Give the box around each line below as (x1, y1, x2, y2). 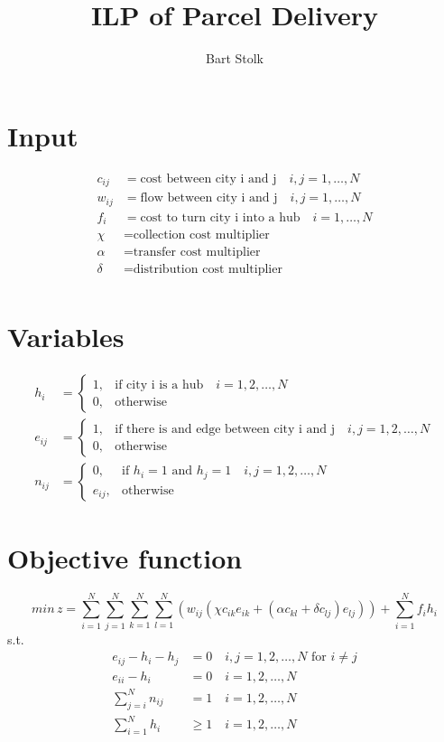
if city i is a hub (115, 378, 204, 391)
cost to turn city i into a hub (140, 211, 301, 224)
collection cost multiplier (133, 229, 270, 242)
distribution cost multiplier (133, 263, 282, 277)
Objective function (7, 539, 243, 576)
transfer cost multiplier (133, 246, 261, 259)
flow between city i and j (140, 192, 278, 205)
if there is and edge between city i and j (115, 422, 336, 436)
